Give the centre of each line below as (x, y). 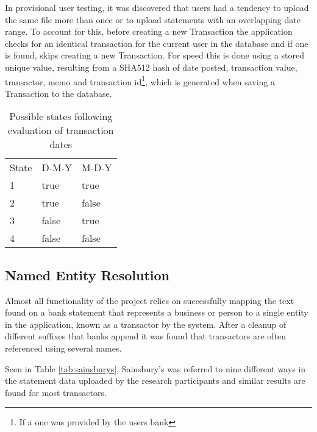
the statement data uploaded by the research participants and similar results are (155, 381)
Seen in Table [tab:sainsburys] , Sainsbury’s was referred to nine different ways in (155, 368)
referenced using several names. (63, 348)
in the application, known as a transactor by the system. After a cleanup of (146, 324)
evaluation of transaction (61, 130)
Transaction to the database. (59, 93)
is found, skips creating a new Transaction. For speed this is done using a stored (155, 55)
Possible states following (61, 116)
